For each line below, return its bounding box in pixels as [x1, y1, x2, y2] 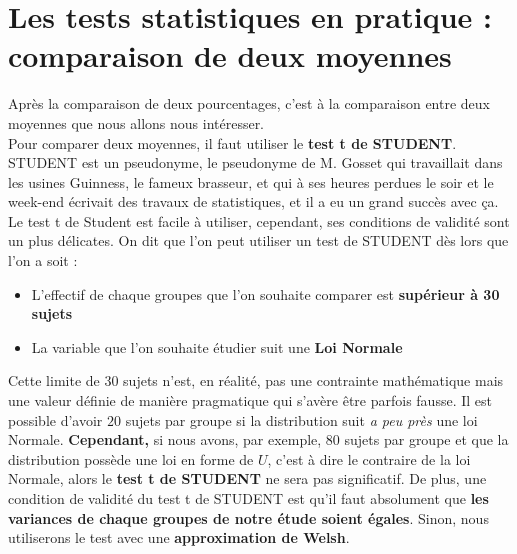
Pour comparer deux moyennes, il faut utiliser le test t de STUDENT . [8, 132, 457, 153]
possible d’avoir [8, 409, 103, 430]
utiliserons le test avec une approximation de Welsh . [8, 527, 350, 548]
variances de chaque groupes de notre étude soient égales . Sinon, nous [8, 507, 489, 528]
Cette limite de [8, 370, 100, 391]
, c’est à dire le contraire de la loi [267, 448, 471, 469]
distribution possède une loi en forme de [8, 448, 254, 469]
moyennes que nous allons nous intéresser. [8, 112, 265, 133]
